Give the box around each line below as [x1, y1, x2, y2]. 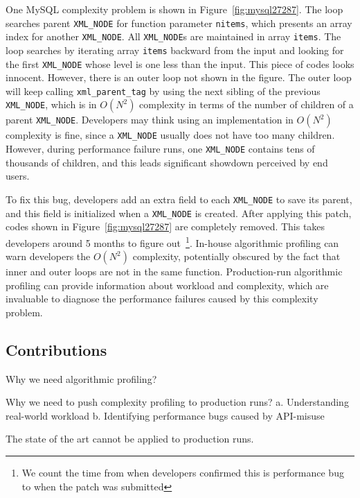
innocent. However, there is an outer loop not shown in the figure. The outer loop [6, 70, 352, 85]
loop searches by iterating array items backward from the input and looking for [6, 42, 344, 57]
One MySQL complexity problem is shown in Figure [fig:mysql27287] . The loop [6, 2, 343, 16]
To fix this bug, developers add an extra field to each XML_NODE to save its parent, [6, 191, 352, 206]
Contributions [6, 338, 107, 360]
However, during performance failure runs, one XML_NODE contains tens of [6, 141, 315, 156]
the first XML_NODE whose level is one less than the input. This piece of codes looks [6, 56, 354, 71]
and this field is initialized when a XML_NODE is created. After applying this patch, [6, 205, 352, 220]
